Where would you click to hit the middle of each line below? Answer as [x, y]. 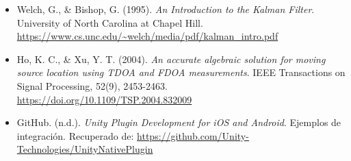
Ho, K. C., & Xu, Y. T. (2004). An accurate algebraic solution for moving [171, 59]
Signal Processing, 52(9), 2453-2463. [92, 85]
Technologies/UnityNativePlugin [85, 149]
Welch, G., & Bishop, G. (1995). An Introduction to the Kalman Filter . [166, 9]
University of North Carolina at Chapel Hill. [110, 22]
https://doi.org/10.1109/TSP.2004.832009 [104, 99]
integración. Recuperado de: [75, 135]
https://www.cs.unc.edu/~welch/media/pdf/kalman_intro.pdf [147, 36]
